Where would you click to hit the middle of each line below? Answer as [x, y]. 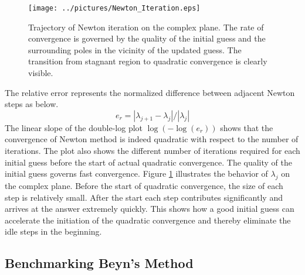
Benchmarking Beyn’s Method [99, 263]
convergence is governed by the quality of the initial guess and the [147, 38]
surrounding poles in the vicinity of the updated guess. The [135, 49]
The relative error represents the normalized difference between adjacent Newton [150, 92]
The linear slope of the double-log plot [74, 127]
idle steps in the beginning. [53, 231]
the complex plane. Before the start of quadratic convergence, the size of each [144, 185]
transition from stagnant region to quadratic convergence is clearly [148, 61]
